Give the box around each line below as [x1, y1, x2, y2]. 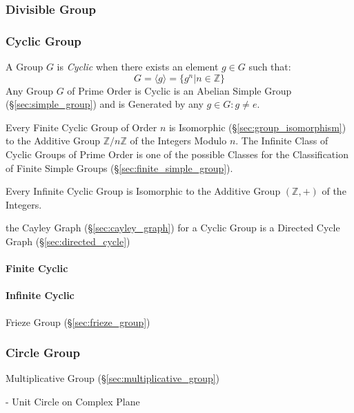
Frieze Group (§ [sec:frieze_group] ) [6, 314, 150, 329]
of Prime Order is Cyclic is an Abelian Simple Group [67, 83, 292, 97]
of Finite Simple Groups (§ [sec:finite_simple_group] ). [6, 160, 233, 175]
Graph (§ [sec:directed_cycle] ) [6, 234, 130, 248]
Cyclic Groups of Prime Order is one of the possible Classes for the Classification [6, 147, 348, 162]
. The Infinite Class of [235, 133, 328, 148]
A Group [6, 59, 43, 74]
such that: [248, 59, 291, 74]
